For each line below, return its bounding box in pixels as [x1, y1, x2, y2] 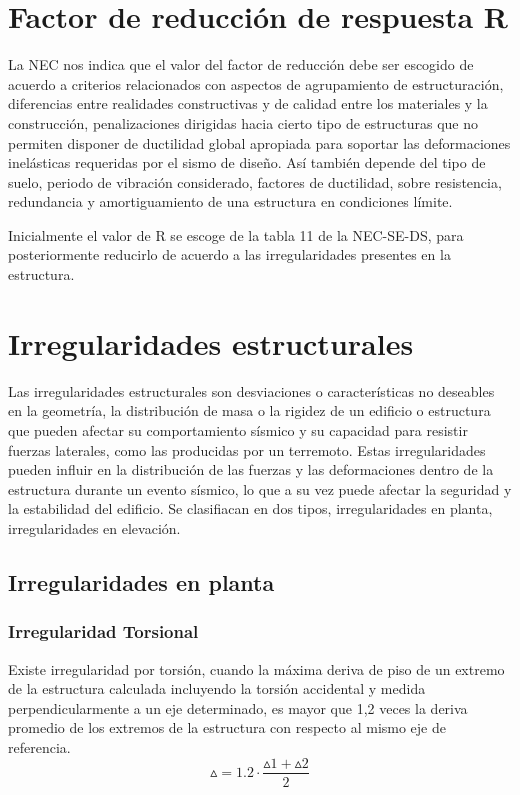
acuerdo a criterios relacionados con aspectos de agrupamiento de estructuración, [8, 73, 504, 94]
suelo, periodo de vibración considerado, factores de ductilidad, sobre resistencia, [8, 171, 502, 192]
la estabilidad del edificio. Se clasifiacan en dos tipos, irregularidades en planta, [8, 498, 493, 519]
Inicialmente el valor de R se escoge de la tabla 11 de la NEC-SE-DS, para [8, 224, 464, 245]
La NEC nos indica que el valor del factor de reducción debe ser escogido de [8, 54, 474, 75]
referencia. [8, 736, 71, 757]
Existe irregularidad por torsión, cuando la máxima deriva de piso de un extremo [8, 658, 505, 679]
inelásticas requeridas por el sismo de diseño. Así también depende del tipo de [8, 152, 486, 173]
